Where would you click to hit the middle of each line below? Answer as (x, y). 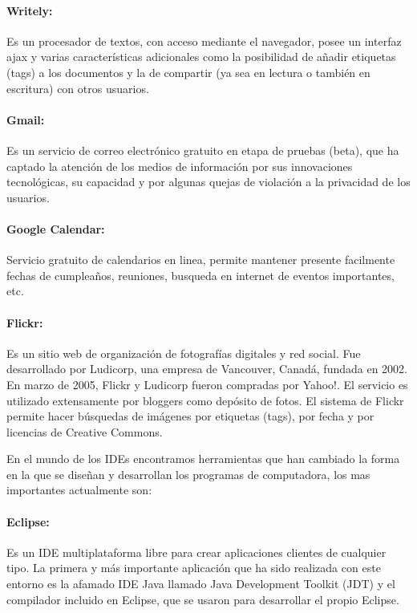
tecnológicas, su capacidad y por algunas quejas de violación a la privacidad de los (208, 182)
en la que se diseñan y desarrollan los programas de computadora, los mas (188, 474)
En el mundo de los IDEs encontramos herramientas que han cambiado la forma (203, 459)
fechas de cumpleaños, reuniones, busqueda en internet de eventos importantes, (200, 275)
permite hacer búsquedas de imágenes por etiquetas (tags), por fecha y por (190, 416)
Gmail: (26, 119)
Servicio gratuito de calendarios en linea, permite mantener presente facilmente (201, 260)
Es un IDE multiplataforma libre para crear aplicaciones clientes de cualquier (196, 552)
